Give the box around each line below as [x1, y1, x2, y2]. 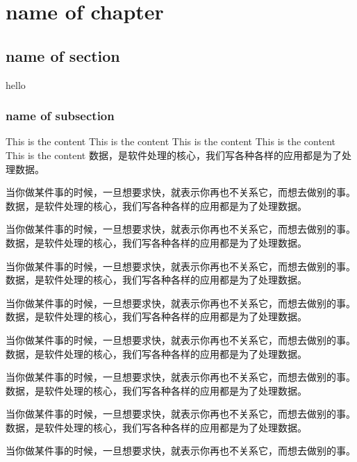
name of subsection [6, 107, 115, 124]
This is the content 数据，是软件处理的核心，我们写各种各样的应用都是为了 [6, 147, 342, 162]
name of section [6, 44, 120, 66]
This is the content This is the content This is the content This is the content [6, 134, 335, 149]
